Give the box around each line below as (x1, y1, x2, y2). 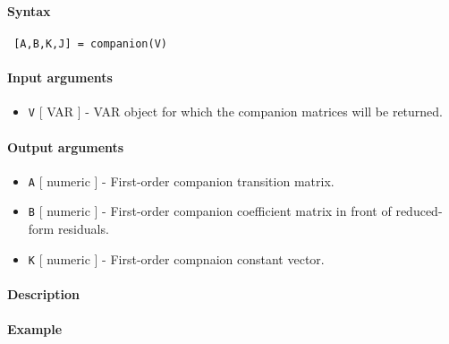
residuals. (57, 219, 109, 238)
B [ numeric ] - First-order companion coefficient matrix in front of (28, 202, 392, 220)
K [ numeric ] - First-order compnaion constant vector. (28, 249, 325, 268)
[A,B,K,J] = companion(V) (13, 37, 167, 50)
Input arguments (7, 68, 113, 87)
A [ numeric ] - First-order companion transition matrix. (28, 171, 335, 190)
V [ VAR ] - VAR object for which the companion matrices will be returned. (28, 102, 444, 121)
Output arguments (7, 137, 124, 156)
